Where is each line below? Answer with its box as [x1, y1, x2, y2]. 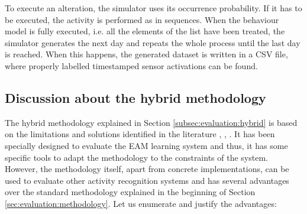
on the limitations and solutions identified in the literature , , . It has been [5, 128, 275, 140]
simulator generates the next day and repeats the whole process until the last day [5, 36, 300, 48]
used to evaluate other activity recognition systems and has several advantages [5, 174, 289, 186]
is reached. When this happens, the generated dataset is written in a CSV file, [5, 48, 288, 60]
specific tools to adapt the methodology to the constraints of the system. [5, 151, 268, 163]
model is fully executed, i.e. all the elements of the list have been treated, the [5, 25, 285, 37]
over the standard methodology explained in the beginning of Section [5, 186, 256, 198]
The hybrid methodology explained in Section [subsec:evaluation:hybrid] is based [5, 116, 298, 128]
